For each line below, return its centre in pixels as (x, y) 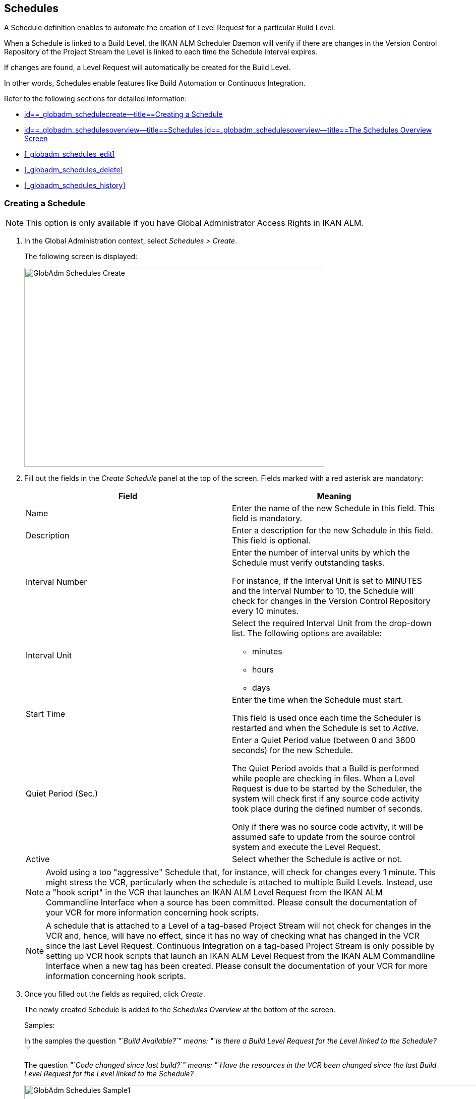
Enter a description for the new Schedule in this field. (333, 531)
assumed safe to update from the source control (323, 837)
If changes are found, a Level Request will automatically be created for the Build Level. (147, 68)
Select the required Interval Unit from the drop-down (332, 623)
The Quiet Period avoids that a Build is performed (325, 769)
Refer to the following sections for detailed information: (96, 99)
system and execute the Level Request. (306, 847)
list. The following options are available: (307, 633)
